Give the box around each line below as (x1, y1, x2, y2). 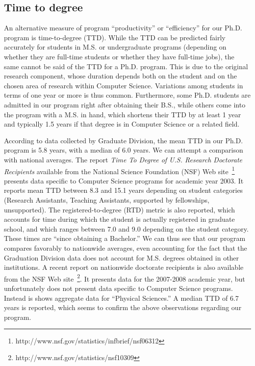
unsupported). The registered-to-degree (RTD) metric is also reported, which (4, 204, 235, 214)
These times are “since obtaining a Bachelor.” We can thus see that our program (4, 233, 246, 243)
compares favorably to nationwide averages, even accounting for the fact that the (4, 242, 247, 253)
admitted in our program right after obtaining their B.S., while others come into (4, 99, 246, 109)
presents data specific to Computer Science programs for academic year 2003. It (4, 175, 244, 185)
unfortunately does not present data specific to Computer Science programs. (4, 283, 233, 293)
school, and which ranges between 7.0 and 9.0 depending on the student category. (4, 223, 249, 234)
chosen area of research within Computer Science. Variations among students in (4, 80, 243, 90)
